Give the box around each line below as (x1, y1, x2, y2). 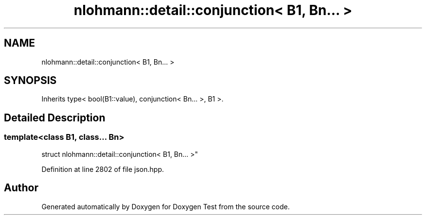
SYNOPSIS (4, 74, 57, 87)
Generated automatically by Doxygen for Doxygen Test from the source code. (41, 202, 290, 211)
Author (4, 182, 38, 194)
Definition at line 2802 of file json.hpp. (41, 165, 164, 173)
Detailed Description (4, 111, 106, 124)
